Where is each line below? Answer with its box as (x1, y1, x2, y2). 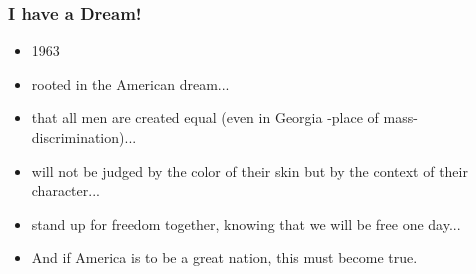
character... (31, 180, 100, 201)
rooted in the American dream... (31, 73, 230, 94)
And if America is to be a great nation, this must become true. (31, 247, 418, 268)
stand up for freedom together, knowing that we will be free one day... (31, 213, 461, 234)
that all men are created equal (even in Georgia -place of (31, 107, 379, 128)
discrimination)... (31, 127, 137, 147)
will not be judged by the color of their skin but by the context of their (31, 160, 468, 181)
